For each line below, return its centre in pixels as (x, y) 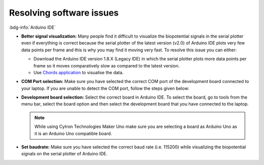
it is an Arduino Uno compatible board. (73, 133)
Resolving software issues (64, 13)
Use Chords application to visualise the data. (78, 72)
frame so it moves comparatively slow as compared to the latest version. (107, 65)
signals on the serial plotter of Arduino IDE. (64, 154)
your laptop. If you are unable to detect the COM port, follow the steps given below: (105, 88)
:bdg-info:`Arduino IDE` (32, 27)
